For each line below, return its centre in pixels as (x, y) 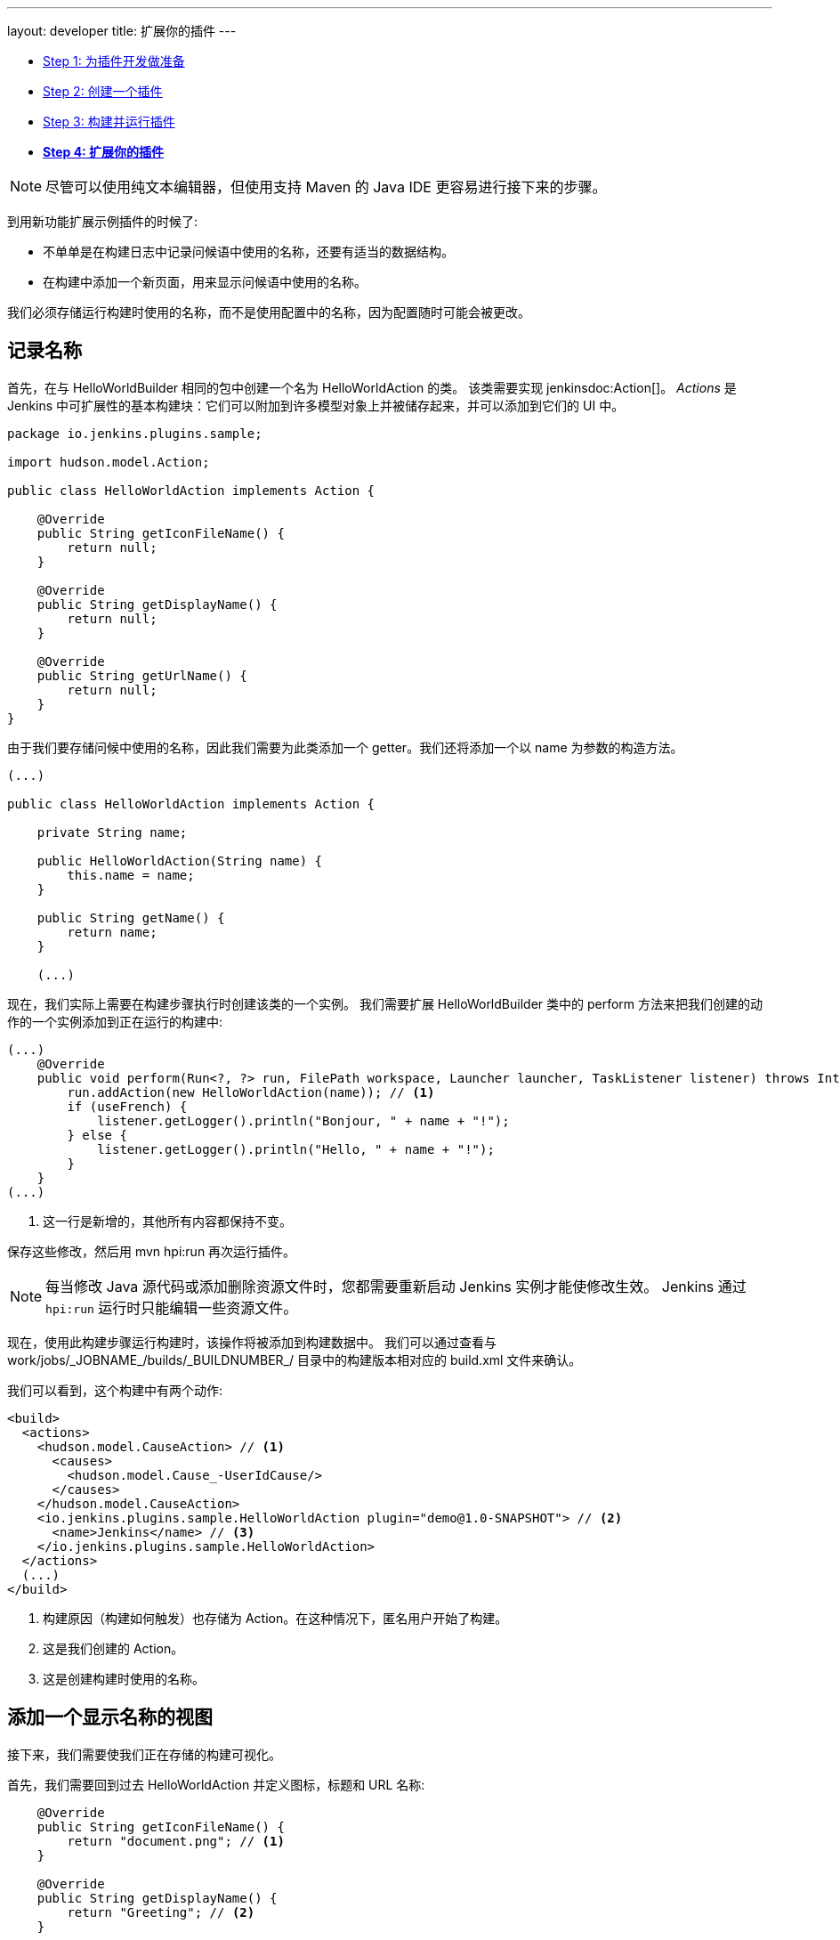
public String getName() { (131, 917)
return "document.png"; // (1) (176, 1841)
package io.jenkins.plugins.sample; (135, 433)
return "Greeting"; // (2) (161, 1912)
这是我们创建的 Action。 (113, 1648)
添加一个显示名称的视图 (110, 1717)
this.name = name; (131, 875)
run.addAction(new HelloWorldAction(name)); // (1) (251, 1092)
